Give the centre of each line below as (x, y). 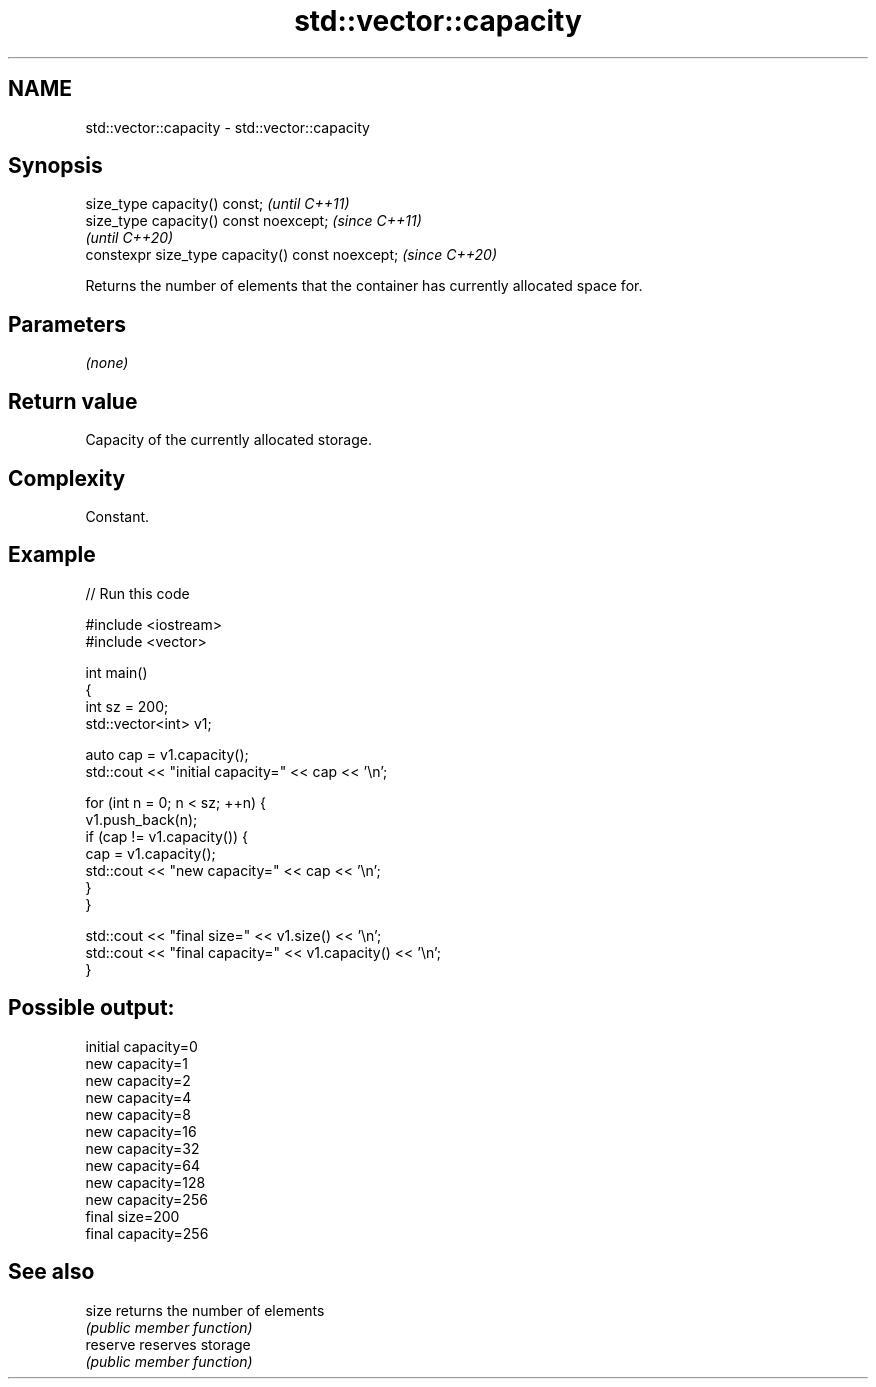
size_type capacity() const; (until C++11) (217, 204)
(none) (107, 363)
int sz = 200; (127, 706)
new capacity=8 (138, 1114)
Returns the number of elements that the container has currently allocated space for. (364, 286)
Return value (73, 401)
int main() (116, 672)
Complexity (67, 478)
